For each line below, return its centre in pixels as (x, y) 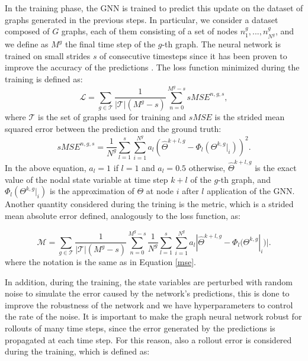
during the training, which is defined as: (77, 351)
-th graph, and (244, 179)
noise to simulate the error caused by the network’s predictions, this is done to (147, 293)
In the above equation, (46, 167)
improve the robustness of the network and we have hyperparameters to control (149, 304)
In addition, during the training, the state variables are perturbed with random (149, 281)
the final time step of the (110, 44)
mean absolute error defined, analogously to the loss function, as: (123, 215)
